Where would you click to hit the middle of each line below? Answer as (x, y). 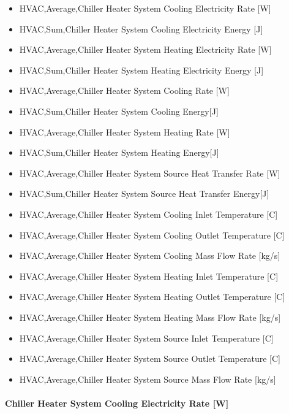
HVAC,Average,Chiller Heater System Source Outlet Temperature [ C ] (150, 358)
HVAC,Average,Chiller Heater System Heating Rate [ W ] (125, 132)
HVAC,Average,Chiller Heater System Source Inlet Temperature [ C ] (146, 338)
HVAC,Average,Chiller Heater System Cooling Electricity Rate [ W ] (145, 8)
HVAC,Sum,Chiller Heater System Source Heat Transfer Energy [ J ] (144, 194)
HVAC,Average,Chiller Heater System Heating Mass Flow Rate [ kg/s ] (150, 317)
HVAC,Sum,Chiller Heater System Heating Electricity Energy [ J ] (141, 70)
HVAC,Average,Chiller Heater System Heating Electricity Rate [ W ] (145, 49)
